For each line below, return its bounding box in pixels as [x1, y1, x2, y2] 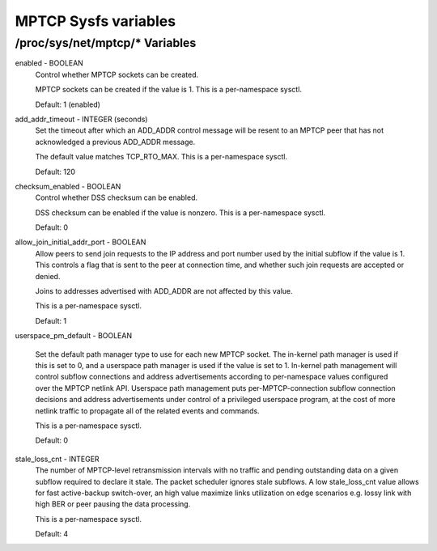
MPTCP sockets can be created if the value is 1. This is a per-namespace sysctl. [35, 85, 303, 95]
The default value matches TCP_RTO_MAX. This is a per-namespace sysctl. [35, 152, 287, 162]
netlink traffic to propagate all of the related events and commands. [35, 405, 260, 416]
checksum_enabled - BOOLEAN [15, 181, 121, 191]
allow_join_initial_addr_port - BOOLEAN [15, 237, 146, 247]
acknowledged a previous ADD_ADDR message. [35, 137, 196, 146]
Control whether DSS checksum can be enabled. [35, 193, 198, 202]
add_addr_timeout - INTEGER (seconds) [15, 114, 148, 124]
